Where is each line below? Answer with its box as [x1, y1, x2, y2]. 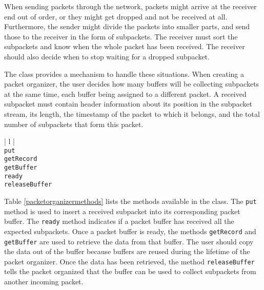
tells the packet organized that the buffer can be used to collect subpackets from [4, 266, 256, 277]
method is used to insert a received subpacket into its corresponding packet [4, 205, 240, 216]
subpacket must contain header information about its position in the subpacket [4, 98, 252, 109]
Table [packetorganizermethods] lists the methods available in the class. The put [4, 196, 257, 206]
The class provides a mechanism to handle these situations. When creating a [4, 68, 245, 79]
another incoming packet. [4, 276, 84, 287]
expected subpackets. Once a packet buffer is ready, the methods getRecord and [4, 225, 256, 236]
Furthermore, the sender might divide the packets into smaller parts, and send [4, 21, 250, 32]
